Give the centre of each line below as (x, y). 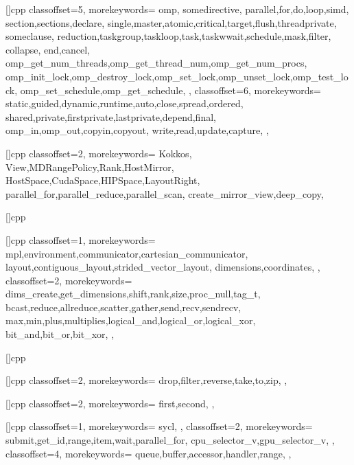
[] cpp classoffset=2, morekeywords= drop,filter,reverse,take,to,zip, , (146, 380)
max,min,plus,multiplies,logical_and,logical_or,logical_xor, (131, 320)
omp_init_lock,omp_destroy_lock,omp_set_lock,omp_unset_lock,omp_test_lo (177, 76)
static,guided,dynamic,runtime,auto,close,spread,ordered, (125, 103)
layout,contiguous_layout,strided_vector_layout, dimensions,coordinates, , (163, 267)
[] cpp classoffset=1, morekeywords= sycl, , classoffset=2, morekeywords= (159, 426)
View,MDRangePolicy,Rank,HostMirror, (90, 167)
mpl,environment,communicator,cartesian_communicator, (127, 253)
